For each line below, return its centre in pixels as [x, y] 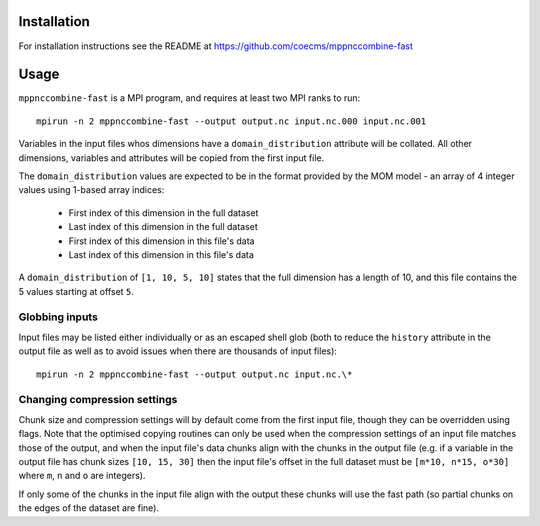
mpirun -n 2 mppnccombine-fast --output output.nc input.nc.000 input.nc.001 [231, 121]
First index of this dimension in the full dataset [163, 212]
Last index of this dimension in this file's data [161, 254]
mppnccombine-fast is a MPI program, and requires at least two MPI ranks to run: [189, 98]
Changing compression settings [98, 400]
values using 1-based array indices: [91, 190]
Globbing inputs [58, 317]
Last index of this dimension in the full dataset [163, 227]
